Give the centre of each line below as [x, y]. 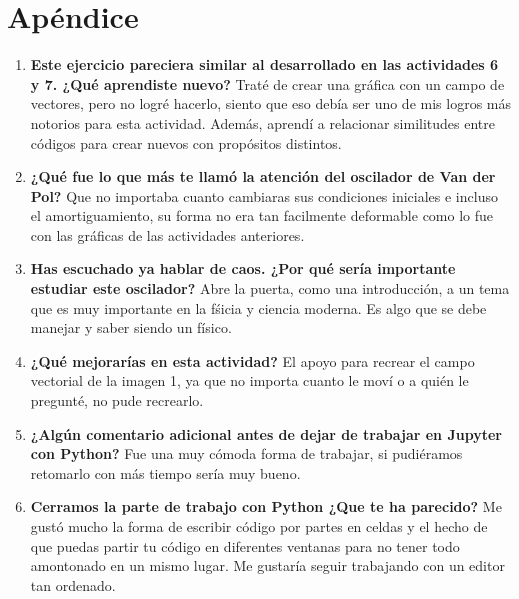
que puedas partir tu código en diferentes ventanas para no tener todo [245, 545]
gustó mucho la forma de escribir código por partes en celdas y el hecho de [259, 526]
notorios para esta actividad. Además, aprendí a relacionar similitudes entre [262, 122]
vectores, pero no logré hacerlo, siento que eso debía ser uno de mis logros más [270, 103]
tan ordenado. [73, 584]
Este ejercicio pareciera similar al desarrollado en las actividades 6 [264, 64]
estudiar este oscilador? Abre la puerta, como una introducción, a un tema [270, 288]
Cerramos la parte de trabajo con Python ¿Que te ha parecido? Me [266, 506]
